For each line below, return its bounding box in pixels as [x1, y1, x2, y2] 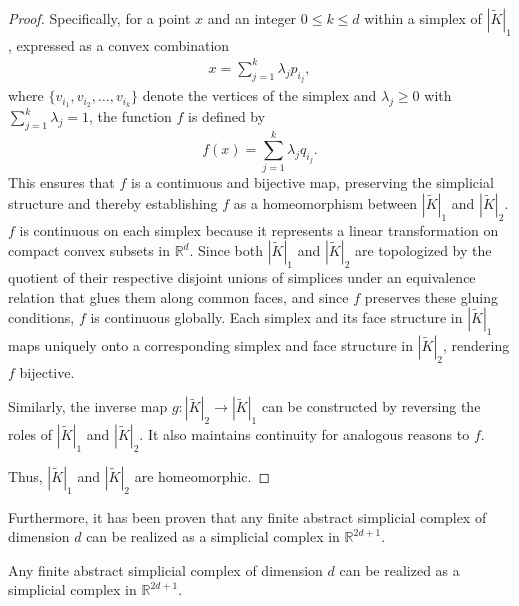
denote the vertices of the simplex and [142, 85, 377, 106]
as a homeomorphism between [233, 192, 418, 213]
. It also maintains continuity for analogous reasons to [139, 424, 470, 445]
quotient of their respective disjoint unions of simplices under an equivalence [8, 266, 476, 287]
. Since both [189, 240, 264, 261]
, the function [89, 106, 172, 127]
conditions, [8, 307, 75, 328]
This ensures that [8, 172, 115, 193]
